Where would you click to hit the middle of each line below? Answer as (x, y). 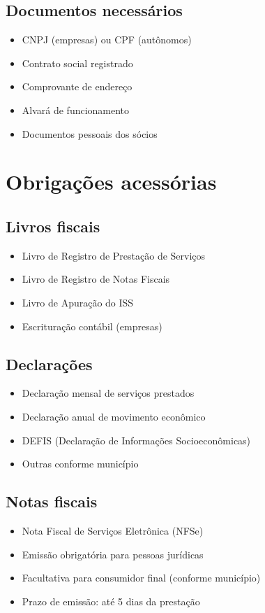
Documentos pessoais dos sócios (90, 133)
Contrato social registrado (77, 63)
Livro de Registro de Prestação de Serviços (114, 255)
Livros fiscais (53, 226)
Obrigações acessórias (111, 182)
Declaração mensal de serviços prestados (108, 393)
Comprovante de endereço (77, 86)
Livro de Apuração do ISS (78, 302)
